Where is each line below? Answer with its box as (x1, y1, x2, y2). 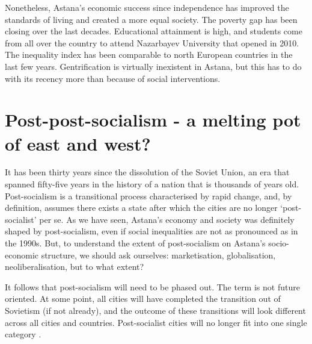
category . (5, 328, 41, 340)
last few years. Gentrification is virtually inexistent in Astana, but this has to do (5, 60, 302, 72)
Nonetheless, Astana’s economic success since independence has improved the (5, 1, 289, 13)
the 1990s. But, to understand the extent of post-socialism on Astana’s (5, 237, 266, 249)
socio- (268, 237, 289, 249)
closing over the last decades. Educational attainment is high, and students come (5, 25, 302, 37)
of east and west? (5, 131, 151, 155)
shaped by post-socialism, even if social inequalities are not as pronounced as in (5, 225, 298, 237)
